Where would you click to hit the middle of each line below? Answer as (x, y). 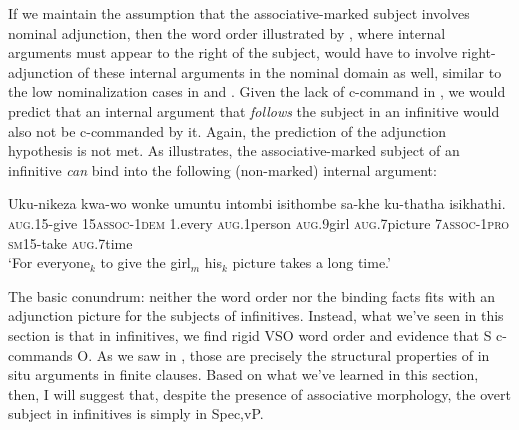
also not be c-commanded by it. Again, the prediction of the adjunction (227, 130)
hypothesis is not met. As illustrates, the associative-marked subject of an (234, 150)
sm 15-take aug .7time (70, 242)
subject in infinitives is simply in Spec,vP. (136, 413)
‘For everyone (49, 262)
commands (40, 354)
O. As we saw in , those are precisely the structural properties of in (283, 354)
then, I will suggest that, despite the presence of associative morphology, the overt (259, 393)
